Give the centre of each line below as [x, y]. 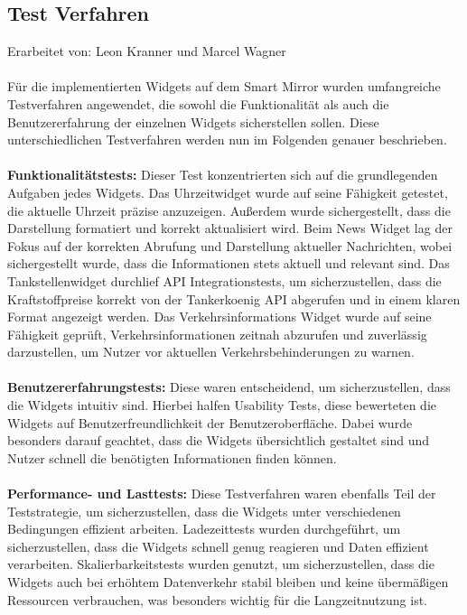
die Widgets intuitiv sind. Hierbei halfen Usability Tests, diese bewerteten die [222, 405]
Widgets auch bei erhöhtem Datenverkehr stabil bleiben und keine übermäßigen [228, 582]
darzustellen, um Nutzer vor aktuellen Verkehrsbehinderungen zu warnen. [211, 352]
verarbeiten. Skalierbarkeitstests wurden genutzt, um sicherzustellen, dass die [221, 564]
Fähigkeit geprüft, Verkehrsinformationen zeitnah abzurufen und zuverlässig [217, 334]
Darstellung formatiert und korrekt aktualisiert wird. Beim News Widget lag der [230, 228]
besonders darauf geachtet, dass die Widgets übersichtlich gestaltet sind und [219, 440]
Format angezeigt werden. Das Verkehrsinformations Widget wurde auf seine [219, 317]
